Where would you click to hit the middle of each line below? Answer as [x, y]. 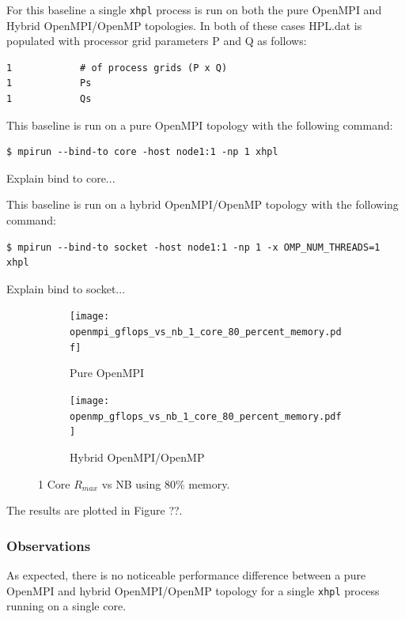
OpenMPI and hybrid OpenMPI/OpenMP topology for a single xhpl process [193, 590]
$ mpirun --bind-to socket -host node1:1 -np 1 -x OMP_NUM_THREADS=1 [193, 247]
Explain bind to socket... [66, 288]
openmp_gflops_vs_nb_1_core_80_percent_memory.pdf [206, 416]
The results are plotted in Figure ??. [95, 510]
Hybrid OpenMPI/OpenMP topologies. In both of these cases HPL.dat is [184, 25]
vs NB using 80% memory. [166, 483]
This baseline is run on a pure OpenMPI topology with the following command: [200, 125]
